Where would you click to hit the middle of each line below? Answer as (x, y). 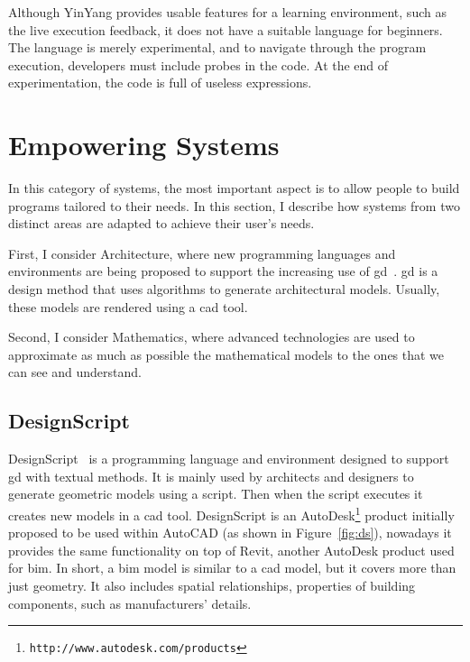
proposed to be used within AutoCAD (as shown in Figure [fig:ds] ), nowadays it (230, 533)
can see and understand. (75, 372)
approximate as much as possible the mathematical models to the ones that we (226, 354)
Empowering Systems (144, 145)
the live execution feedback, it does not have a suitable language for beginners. (226, 29)
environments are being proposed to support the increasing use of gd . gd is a (223, 271)
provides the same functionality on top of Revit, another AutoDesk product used (231, 550)
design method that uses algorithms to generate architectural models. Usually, (224, 289)
